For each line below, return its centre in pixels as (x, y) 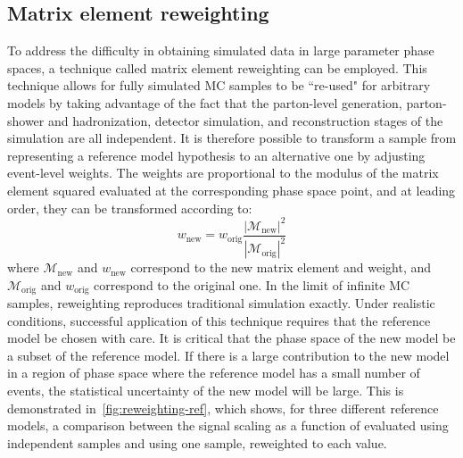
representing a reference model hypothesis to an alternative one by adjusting (216, 155)
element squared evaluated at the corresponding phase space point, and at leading (231, 190)
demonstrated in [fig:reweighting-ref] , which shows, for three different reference (223, 408)
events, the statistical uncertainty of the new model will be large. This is (206, 391)
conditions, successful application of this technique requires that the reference (219, 320)
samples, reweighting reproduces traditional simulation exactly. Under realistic (221, 303)
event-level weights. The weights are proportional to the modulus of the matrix (223, 173)
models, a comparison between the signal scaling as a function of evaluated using (228, 425)
